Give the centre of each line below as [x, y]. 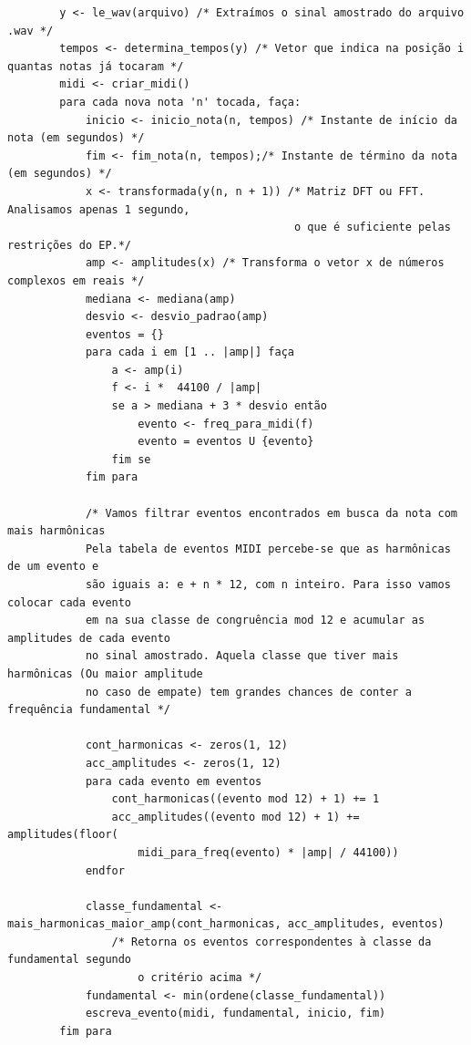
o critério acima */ [200, 978]
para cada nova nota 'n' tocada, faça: [180, 102]
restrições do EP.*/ [70, 245]
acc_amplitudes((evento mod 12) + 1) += [235, 817]
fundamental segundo [70, 960]
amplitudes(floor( [63, 835]
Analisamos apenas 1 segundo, [99, 209]
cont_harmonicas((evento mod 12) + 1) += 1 [246, 799]
